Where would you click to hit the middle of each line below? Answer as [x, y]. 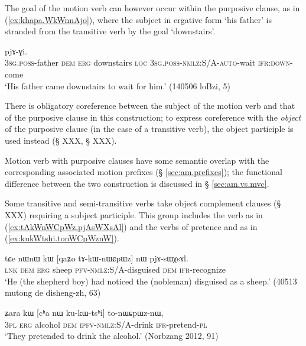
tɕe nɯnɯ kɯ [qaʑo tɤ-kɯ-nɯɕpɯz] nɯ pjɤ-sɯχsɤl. [97, 258]
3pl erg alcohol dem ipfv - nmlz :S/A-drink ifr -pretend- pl [106, 324]
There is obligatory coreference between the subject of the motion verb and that [150, 106]
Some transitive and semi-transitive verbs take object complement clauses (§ [143, 203]
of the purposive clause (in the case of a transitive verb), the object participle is [149, 129]
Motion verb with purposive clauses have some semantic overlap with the [137, 160]
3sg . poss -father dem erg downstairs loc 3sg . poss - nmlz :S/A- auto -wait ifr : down [148, 62]
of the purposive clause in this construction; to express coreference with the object [153, 117]
